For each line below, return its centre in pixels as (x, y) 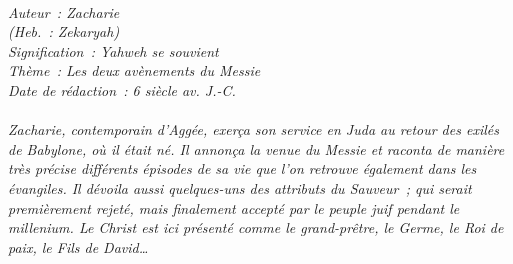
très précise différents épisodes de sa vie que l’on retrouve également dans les (242, 168)
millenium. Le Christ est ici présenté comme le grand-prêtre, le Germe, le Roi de (256, 227)
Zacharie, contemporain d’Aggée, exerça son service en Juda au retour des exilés (253, 129)
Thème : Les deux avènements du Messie (134, 70)
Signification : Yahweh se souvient (113, 50)
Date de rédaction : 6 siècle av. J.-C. (122, 89)
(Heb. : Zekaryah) (64, 31)
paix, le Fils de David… (78, 246)
